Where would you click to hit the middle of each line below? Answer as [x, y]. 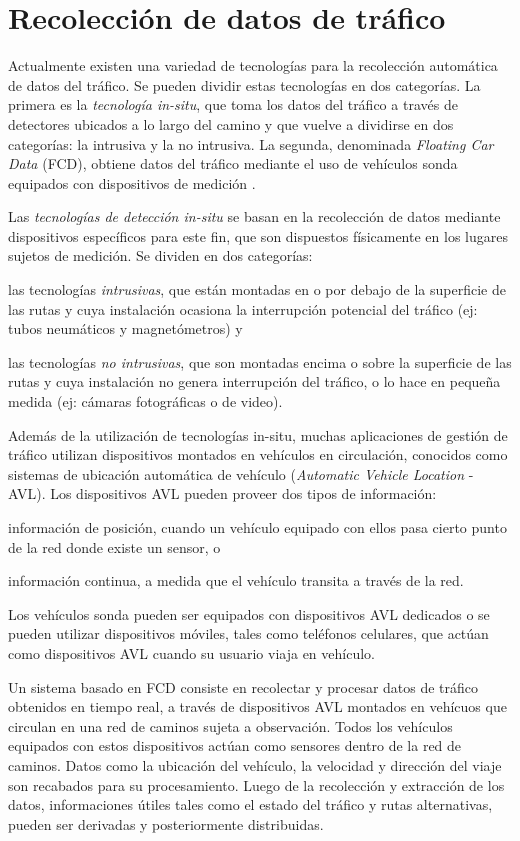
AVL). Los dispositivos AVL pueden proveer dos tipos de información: [222, 493]
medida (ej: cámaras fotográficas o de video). [145, 401]
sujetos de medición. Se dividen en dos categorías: [160, 255]
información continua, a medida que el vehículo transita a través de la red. [236, 580]
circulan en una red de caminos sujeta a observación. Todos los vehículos [230, 725]
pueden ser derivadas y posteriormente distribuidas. [166, 823]
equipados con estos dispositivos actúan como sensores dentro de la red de [235, 745]
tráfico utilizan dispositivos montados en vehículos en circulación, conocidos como [258, 454]
